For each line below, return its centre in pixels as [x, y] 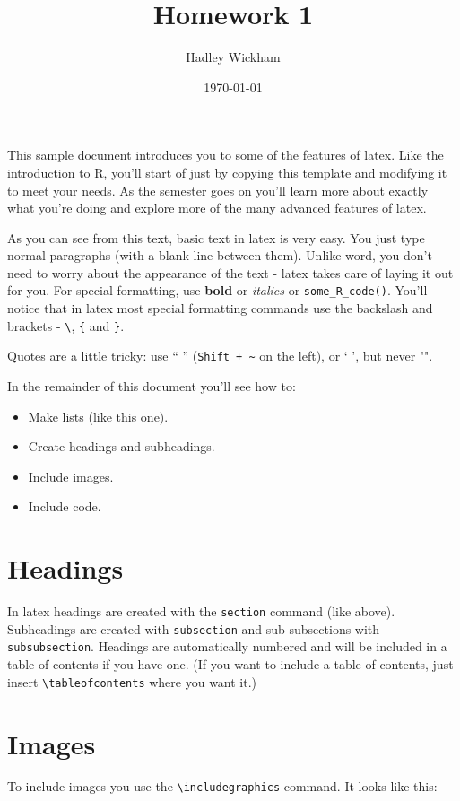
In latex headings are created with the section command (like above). [201, 611]
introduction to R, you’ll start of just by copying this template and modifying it [227, 172]
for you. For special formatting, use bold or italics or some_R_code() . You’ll [217, 290]
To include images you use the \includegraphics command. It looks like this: [222, 786]
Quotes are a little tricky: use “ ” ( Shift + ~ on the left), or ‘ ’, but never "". [220, 356]
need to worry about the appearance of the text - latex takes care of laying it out [230, 272]
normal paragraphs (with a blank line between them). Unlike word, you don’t [220, 255]
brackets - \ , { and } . [66, 325]
